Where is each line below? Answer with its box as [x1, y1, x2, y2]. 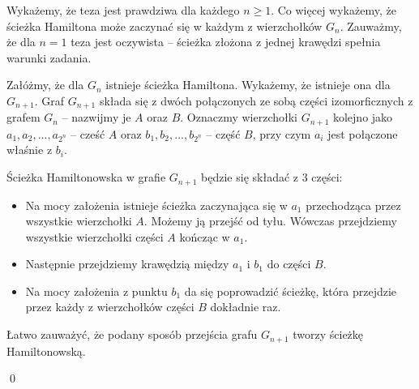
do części [267, 255, 311, 272]
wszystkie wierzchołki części [25, 228, 164, 245]
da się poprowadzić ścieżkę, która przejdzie [184, 282, 397, 299]
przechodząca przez [306, 196, 401, 213]
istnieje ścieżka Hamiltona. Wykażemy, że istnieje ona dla [105, 76, 391, 93]
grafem [6, 109, 41, 126]
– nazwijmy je [62, 109, 131, 126]
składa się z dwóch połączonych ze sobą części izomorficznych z [99, 92, 413, 109]
